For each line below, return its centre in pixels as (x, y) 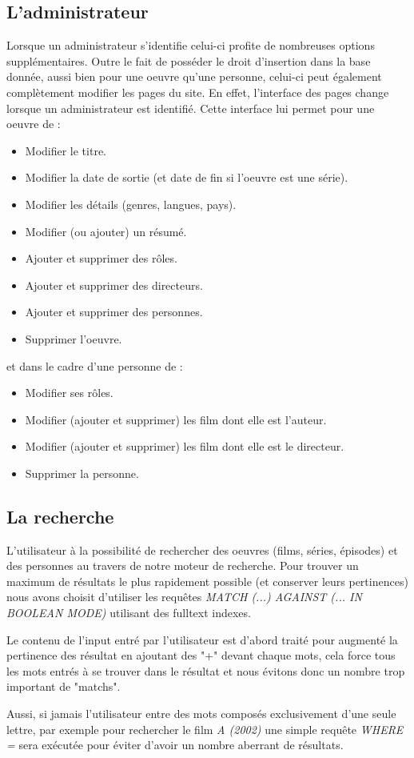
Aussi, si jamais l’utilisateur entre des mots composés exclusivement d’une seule (201, 714)
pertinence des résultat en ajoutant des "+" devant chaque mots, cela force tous (201, 655)
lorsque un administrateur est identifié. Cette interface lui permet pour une (191, 108)
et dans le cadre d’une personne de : (95, 365)
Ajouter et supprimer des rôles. (101, 258)
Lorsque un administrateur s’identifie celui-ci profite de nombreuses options (191, 45)
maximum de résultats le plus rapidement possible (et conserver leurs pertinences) (207, 581)
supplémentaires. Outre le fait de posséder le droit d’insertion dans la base (189, 60)
